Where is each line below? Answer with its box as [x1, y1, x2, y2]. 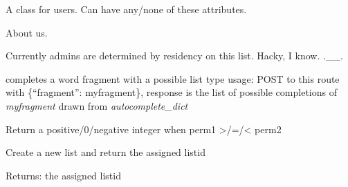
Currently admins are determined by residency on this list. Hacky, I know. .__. [6, 48, 343, 63]
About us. [6, 25, 48, 39]
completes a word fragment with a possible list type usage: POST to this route [6, 71, 340, 86]
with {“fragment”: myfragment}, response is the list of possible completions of [6, 85, 337, 99]
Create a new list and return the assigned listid [6, 145, 205, 159]
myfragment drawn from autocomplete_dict [6, 98, 188, 112]
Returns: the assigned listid [6, 168, 121, 182]
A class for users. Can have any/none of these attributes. [6, 2, 247, 16]
